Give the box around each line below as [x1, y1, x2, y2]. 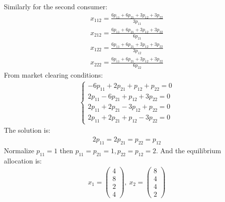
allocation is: [4, 155, 42, 165]
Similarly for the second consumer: [4, 1, 107, 11]
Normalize [4, 145, 34, 155]
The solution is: [4, 125, 51, 135]
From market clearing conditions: [4, 69, 103, 80]
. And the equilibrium [156, 145, 221, 155]
